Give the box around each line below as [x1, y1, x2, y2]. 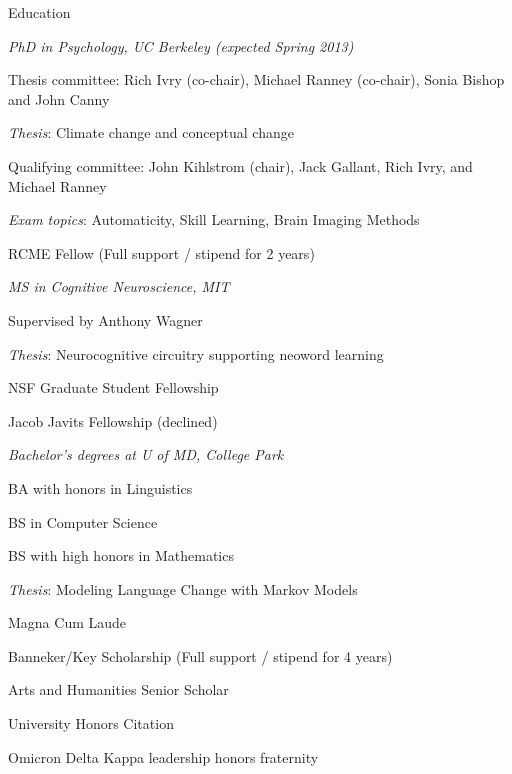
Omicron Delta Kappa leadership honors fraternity [8, 746, 319, 767]
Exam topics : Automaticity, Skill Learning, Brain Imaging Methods [8, 209, 420, 230]
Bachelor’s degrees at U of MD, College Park [8, 444, 284, 465]
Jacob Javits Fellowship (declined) [8, 410, 218, 431]
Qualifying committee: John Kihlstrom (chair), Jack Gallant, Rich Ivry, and [8, 155, 473, 176]
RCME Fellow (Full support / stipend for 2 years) [8, 242, 315, 263]
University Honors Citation [8, 713, 174, 734]
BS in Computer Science [8, 511, 158, 532]
